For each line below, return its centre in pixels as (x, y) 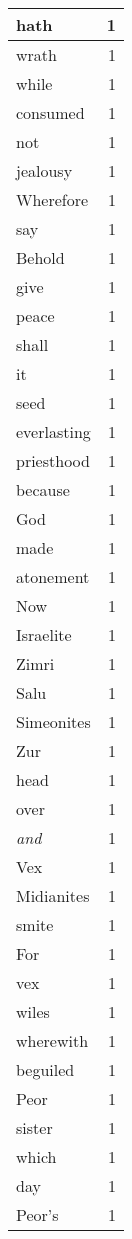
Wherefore (52, 199)
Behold (40, 257)
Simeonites (53, 721)
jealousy (44, 170)
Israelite (44, 634)
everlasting (53, 431)
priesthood (53, 460)
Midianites (53, 895)
